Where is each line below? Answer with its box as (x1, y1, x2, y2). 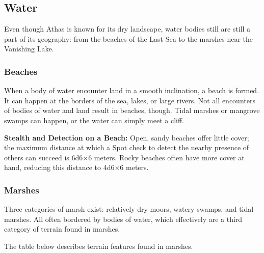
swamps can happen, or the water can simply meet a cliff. (4, 115, 184, 125)
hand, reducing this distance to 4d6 (4, 162, 115, 173)
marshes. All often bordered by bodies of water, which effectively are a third (4, 213, 243, 224)
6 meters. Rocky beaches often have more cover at (88, 152, 245, 162)
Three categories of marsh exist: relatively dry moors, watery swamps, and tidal (4, 204, 254, 214)
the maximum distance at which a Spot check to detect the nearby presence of (4, 142, 249, 153)
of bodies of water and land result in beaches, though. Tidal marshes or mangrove (4, 105, 260, 116)
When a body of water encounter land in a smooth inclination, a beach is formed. (4, 85, 259, 96)
